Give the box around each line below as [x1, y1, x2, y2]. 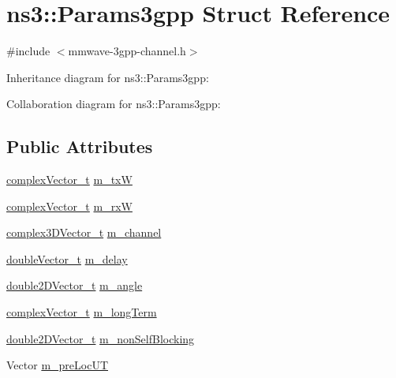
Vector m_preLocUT [6, 357, 108, 373]
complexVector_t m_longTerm [6, 304, 157, 320]
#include [6, 43, 50, 59]
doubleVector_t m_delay [6, 250, 128, 267]
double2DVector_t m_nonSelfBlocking [6, 330, 195, 346]
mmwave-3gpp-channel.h [68, 43, 186, 59]
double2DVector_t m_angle [6, 277, 143, 294]
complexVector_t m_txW [6, 171, 133, 188]
